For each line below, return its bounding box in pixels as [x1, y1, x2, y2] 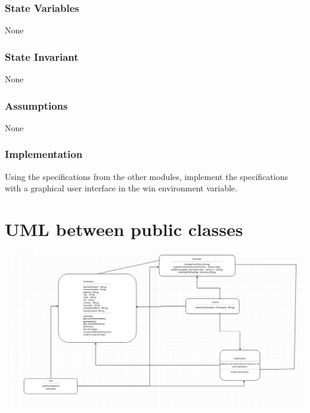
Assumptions [5, 98, 68, 113]
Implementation [5, 147, 83, 162]
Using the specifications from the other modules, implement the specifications [5, 170, 288, 182]
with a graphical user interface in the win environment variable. [5, 182, 237, 194]
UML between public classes [5, 217, 243, 241]
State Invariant [5, 49, 79, 64]
